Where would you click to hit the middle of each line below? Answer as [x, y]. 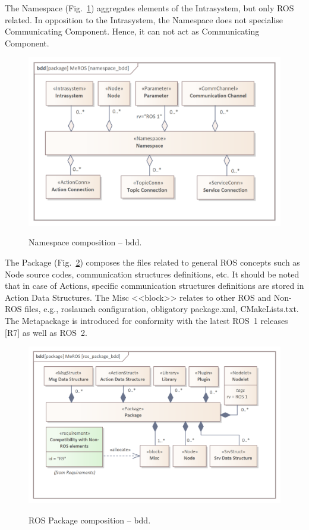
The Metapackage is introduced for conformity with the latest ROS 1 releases [146, 320]
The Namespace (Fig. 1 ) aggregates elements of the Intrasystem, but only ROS [149, 8]
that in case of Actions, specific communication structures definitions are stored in [154, 286]
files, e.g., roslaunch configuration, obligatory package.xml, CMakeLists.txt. [162, 309]
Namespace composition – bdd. [85, 242]
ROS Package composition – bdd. [90, 520]
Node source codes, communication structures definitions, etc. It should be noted [152, 274]
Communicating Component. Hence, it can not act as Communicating [132, 31]
